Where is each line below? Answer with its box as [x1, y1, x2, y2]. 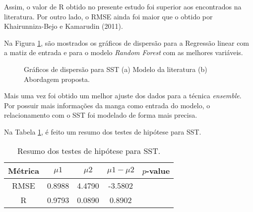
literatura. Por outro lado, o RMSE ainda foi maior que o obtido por [4, 11, 213, 21]
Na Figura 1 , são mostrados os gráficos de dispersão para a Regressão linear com [4, 37, 250, 48]
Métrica [8, 164, 39, 176]
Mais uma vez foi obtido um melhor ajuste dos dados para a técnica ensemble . [4, 90, 242, 101]
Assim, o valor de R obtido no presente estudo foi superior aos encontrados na [4, 1, 242, 11]
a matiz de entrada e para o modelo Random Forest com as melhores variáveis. [4, 47, 243, 58]
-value [146, 164, 170, 176]
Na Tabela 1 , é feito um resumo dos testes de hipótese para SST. [4, 126, 201, 137]
